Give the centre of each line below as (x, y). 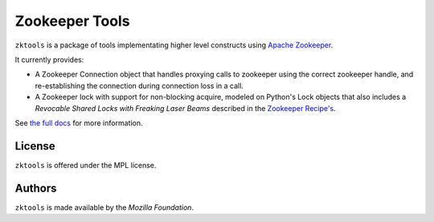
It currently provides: (49, 60)
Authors (36, 188)
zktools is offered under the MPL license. (86, 165)
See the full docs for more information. (79, 123)
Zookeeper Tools (72, 21)
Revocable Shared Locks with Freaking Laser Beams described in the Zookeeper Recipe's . (186, 108)
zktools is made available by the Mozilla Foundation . (104, 207)
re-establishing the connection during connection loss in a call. (139, 85)
